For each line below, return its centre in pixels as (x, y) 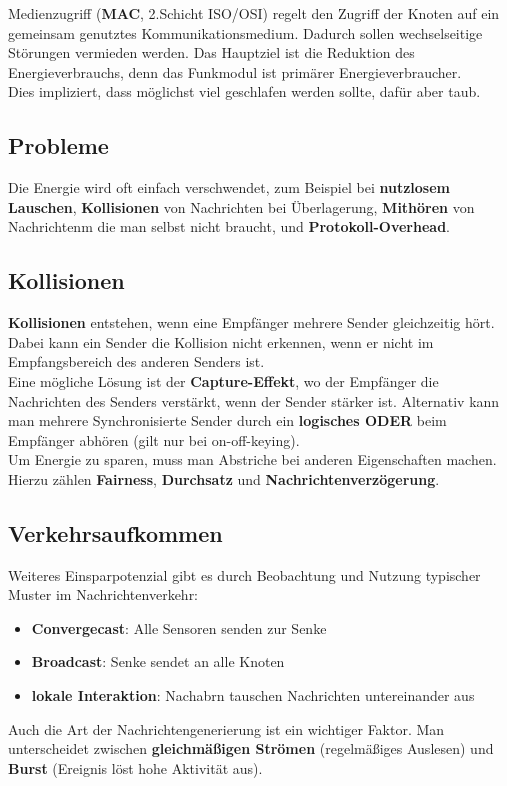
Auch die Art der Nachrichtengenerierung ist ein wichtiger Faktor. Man (226, 728)
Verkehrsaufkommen (115, 532)
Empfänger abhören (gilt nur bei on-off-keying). (154, 439)
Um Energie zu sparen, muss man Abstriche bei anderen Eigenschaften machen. (252, 459)
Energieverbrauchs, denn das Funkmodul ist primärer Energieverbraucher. (235, 71)
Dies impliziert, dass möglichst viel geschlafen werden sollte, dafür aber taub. (244, 91)
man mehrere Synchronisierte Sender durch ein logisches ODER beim (227, 420)
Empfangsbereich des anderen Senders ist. (136, 361)
